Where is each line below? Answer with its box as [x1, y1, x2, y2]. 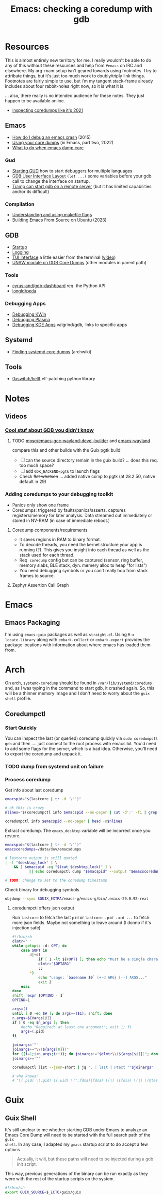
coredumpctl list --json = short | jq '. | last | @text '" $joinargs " [12, 1065, 154, 1070]
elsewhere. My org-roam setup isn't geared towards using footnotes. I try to [5, 67, 157, 74]
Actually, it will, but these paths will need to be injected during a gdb [16, 1156, 154, 1162]
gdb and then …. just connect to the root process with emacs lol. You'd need [5, 741, 157, 747]
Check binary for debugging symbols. [5, 887, 81, 893]
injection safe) [12, 925, 41, 930]
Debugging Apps [5, 300, 46, 307]
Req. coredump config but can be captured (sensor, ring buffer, [19, 557, 143, 563]
